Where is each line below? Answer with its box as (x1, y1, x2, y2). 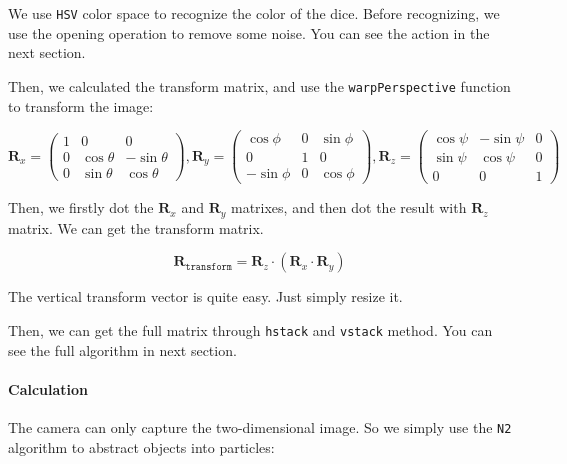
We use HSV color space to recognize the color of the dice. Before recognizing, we (8, 3, 500, 23)
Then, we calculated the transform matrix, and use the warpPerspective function (8, 75, 511, 96)
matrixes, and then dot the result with (230, 197, 467, 218)
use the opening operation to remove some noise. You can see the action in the (8, 22, 490, 43)
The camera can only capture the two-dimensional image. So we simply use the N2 (8, 416, 512, 437)
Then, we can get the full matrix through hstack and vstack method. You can (8, 319, 493, 340)
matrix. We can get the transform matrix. (8, 217, 264, 238)
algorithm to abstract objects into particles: (8, 436, 275, 457)
